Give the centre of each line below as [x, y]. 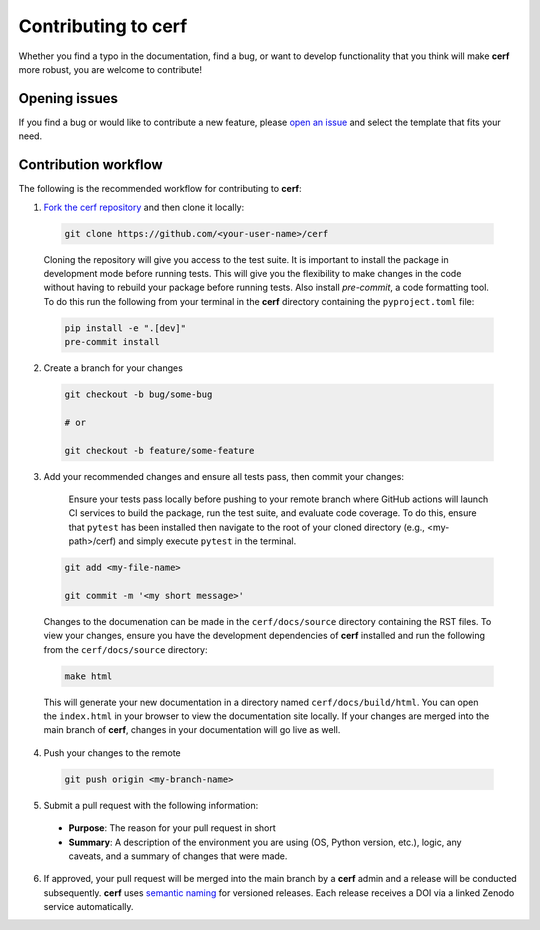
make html [88, 676]
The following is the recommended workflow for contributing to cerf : [160, 189]
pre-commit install [112, 342]
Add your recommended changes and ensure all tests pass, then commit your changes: [224, 476]
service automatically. [88, 907]
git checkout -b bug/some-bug [138, 394]
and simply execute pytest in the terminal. [207, 541]
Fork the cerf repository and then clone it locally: [144, 207]
